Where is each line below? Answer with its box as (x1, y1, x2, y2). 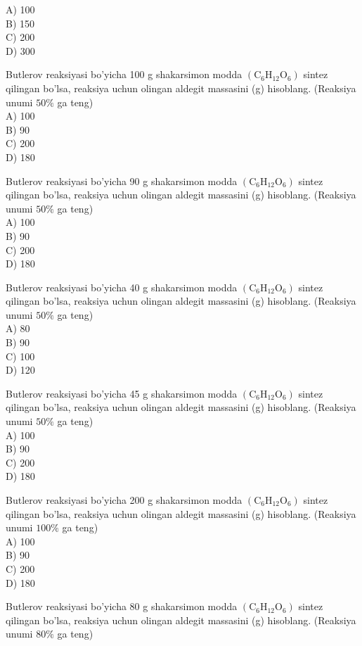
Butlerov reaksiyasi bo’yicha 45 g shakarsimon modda (6, 386, 238, 400)
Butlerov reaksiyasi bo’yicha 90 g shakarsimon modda (6, 173, 238, 188)
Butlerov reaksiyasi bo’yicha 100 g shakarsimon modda (6, 67, 243, 82)
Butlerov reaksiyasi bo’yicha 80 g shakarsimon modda (6, 599, 238, 614)
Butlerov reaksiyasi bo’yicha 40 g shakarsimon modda (6, 279, 238, 294)
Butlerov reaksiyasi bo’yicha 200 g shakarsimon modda (6, 493, 243, 507)
